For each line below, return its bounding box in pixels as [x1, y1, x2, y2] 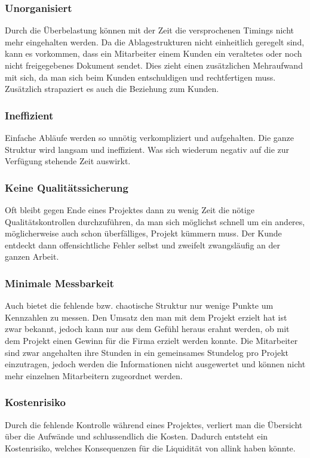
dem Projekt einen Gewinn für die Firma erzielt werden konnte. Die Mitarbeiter [5, 334, 298, 346]
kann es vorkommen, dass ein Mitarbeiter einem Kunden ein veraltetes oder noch [5, 47, 302, 60]
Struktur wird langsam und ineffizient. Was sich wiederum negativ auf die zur [5, 143, 290, 155]
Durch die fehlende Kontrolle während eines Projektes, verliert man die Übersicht [5, 418, 303, 431]
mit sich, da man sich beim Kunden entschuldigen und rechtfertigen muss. [5, 70, 276, 83]
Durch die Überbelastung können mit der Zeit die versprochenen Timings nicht [5, 24, 294, 36]
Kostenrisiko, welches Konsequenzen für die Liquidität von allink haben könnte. [5, 441, 296, 454]
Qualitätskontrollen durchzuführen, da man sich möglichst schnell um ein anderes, [5, 215, 305, 228]
